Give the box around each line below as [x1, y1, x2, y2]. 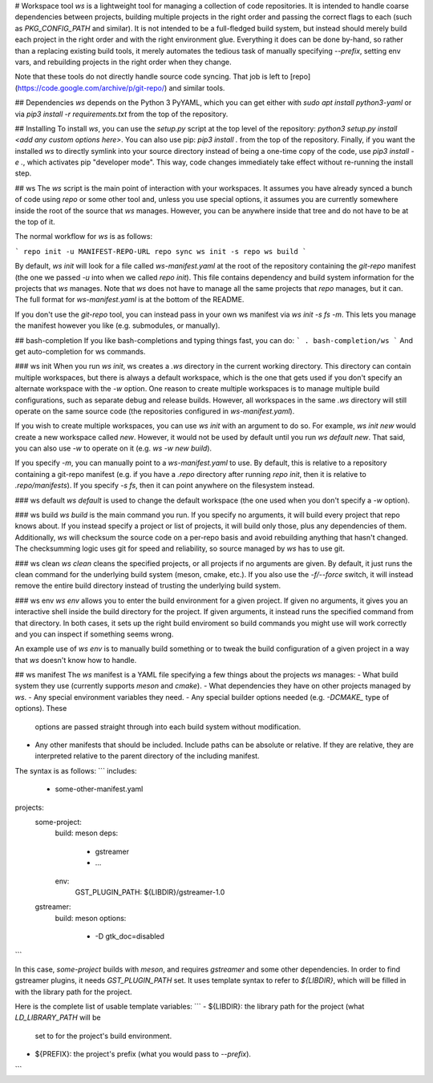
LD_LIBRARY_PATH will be [14, 1012, 101, 1022]
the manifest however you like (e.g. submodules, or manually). [14, 321, 221, 330]
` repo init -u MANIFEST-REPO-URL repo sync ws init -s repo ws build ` [14, 247, 307, 256]
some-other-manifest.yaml [55, 784, 144, 794]
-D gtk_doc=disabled [95, 931, 164, 941]
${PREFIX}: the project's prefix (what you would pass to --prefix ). [34, 1049, 252, 1059]
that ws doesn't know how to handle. [14, 655, 137, 665]
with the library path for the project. [14, 987, 132, 996]
